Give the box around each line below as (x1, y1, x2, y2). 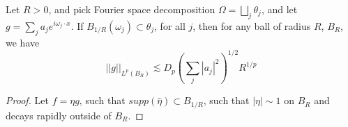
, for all (154, 18, 186, 33)
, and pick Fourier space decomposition (48, 2, 215, 16)
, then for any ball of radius (192, 18, 311, 33)
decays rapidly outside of (6, 108, 112, 122)
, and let (261, 2, 298, 16)
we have (6, 35, 40, 49)
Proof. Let (6, 93, 49, 108)
